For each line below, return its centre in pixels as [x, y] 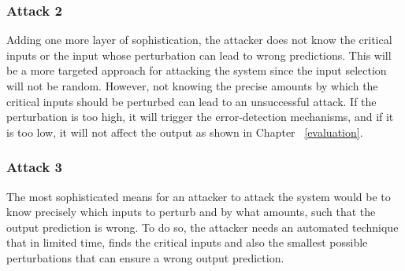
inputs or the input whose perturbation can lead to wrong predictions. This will [199, 55]
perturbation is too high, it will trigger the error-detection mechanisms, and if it [200, 117]
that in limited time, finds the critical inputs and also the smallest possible [187, 242]
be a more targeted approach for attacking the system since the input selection [197, 70]
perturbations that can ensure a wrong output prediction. [145, 257]
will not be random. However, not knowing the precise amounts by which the [192, 86]
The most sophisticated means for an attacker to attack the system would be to [199, 196]
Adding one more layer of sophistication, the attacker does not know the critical [199, 40]
